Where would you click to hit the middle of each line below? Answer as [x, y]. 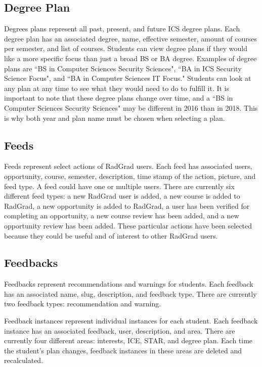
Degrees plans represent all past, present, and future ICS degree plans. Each [122, 29]
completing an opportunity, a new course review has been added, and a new [122, 216]
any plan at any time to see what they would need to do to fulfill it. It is [117, 88]
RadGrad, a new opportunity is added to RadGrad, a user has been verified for [127, 205]
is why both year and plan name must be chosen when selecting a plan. [115, 118]
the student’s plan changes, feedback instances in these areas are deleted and [123, 350]
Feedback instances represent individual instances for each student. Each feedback [131, 321]
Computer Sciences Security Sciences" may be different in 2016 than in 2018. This [131, 107]
